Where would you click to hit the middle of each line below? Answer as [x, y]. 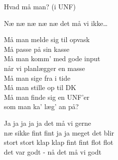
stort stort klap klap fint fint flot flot [59, 142]
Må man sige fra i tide [37, 78]
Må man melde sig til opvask [47, 39]
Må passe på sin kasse [37, 49]
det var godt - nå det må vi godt [53, 151]
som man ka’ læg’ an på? [41, 106]
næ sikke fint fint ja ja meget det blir [59, 132]
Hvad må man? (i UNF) [40, 6]
